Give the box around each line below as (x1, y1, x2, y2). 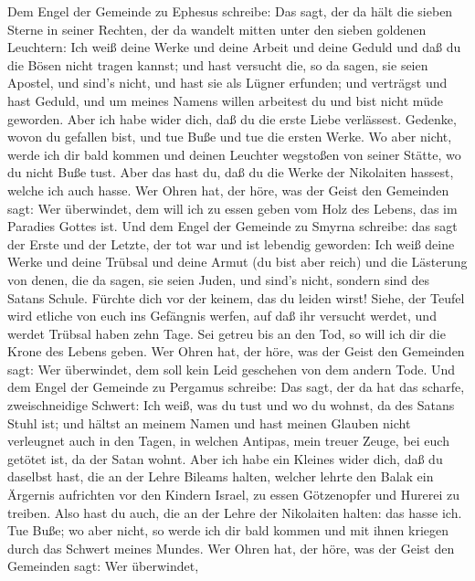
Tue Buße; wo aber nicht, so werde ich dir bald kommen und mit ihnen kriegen (7, 521, 449, 540)
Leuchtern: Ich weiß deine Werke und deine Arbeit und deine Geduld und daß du (7, 37, 461, 57)
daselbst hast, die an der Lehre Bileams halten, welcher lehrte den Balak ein (7, 467, 434, 486)
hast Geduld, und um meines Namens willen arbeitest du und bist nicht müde (7, 90, 443, 110)
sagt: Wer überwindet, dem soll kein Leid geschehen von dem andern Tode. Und (7, 359, 456, 378)
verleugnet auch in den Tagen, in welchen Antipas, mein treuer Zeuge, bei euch (7, 431, 449, 450)
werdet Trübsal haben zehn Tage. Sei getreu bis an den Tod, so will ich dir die (7, 323, 446, 343)
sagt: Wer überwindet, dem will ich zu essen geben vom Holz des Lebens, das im (7, 198, 458, 217)
